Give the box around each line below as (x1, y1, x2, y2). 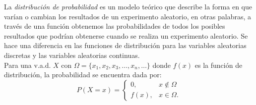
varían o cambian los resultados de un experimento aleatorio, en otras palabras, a (4, 11, 252, 21)
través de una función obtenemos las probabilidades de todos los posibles (4, 21, 225, 31)
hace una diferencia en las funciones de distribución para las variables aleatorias (4, 40, 247, 51)
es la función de (194, 59, 243, 70)
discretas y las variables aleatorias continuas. (4, 50, 140, 60)
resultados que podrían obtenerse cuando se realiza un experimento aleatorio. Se (4, 30, 248, 41)
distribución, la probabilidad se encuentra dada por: (4, 69, 162, 80)
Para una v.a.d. (4, 59, 51, 70)
